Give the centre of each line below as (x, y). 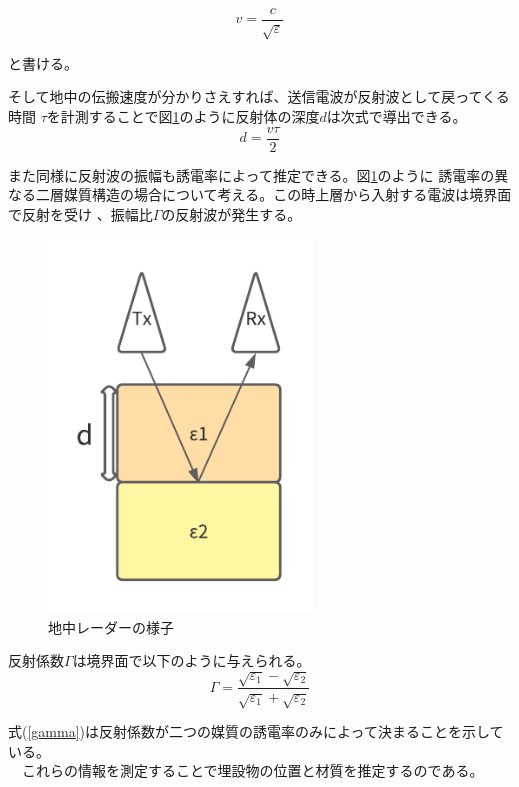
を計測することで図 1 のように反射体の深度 (183, 116)
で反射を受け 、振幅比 (80, 213)
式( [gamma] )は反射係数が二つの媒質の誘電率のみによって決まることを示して (256, 731)
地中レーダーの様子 (111, 626)
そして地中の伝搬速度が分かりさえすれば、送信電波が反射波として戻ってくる (259, 96)
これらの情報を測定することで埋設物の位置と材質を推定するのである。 (252, 770)
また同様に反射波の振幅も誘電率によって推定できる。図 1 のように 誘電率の (251, 174)
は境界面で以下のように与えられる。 (191, 660)
